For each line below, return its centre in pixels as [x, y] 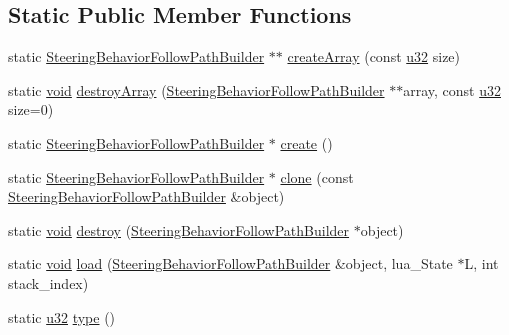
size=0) [31, 109]
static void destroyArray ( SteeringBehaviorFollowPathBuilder [196, 89]
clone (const [317, 176]
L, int [481, 263]
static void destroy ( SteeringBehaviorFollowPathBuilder [179, 229]
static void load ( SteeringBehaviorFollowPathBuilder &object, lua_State [230, 263]
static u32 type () [62, 316]
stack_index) [48, 282]
